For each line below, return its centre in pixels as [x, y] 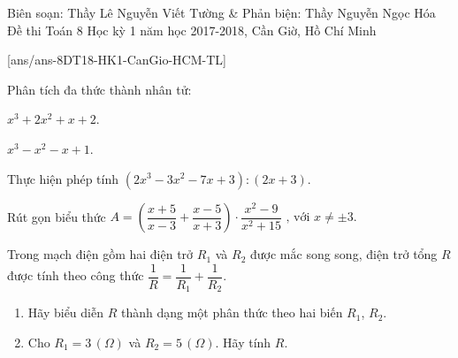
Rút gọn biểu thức [57, 216]
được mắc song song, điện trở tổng [344, 254]
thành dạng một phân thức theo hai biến [232, 312]
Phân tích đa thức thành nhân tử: [99, 89]
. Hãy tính [243, 342]
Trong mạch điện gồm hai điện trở [100, 254]
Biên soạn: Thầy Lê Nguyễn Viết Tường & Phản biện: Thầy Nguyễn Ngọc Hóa [221, 12]
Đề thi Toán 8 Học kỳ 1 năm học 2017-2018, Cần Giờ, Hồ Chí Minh [192, 30]
